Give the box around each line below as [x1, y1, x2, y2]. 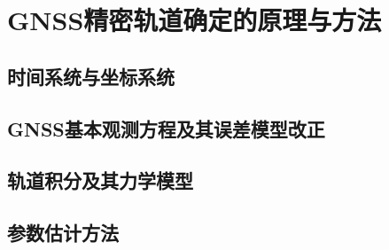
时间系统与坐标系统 [7, 62, 175, 90]
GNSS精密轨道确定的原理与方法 [7, 2, 382, 38]
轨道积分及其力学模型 [7, 167, 193, 194]
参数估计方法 [7, 219, 119, 246]
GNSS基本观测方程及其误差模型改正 [7, 114, 325, 142]
